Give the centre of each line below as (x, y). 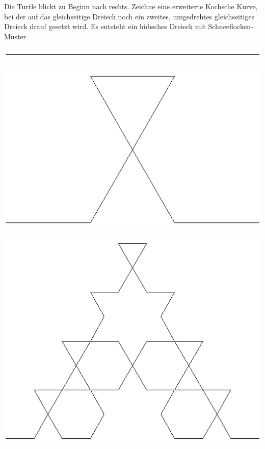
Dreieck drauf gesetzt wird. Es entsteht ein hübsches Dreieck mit (105, 26)
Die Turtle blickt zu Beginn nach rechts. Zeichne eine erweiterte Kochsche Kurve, (131, 6)
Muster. (16, 36)
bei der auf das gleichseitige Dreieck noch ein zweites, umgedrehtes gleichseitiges (129, 16)
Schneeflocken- (231, 26)
